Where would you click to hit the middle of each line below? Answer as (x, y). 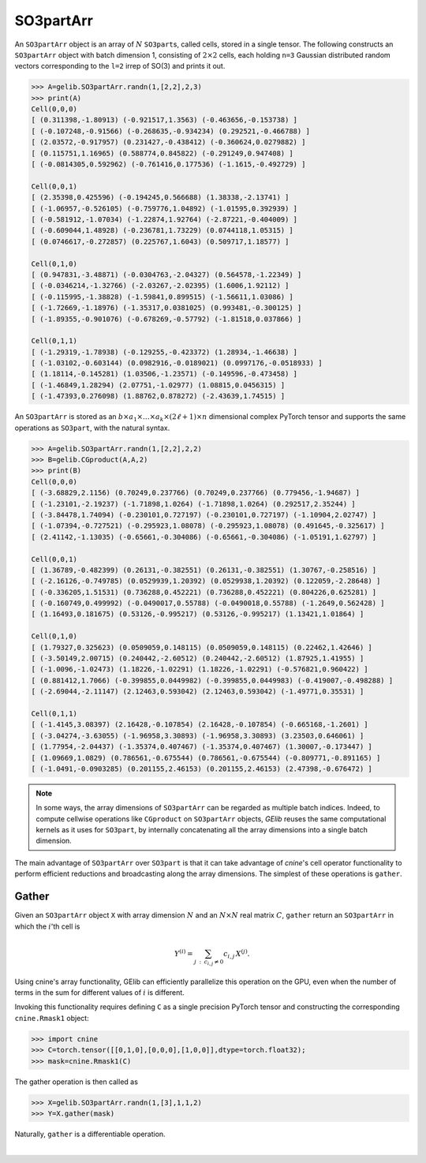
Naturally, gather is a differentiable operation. (90, 1134)
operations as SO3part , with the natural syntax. (92, 428)
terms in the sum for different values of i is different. (99, 993)
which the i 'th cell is (47, 926)
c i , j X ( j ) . (237, 954)
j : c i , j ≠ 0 (209, 963)
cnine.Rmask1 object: (52, 1018)
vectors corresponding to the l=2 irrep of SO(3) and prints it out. (120, 66)
